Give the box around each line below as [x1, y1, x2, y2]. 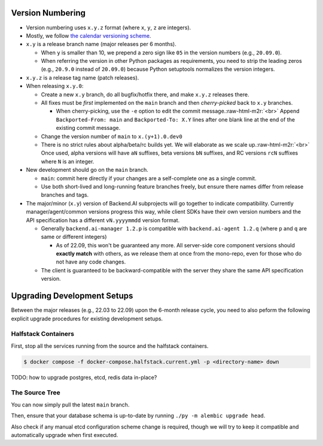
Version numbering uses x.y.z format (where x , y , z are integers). [26, 24, 191, 31]
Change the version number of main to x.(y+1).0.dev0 [41, 132, 182, 140]
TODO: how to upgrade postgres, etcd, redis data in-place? [11, 374, 157, 381]
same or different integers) [41, 233, 107, 241]
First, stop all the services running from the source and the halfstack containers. [11, 342, 209, 350]
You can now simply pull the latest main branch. [11, 401, 130, 408]
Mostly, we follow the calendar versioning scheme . [26, 32, 151, 39]
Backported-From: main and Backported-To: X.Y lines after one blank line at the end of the [56, 116, 295, 123]
